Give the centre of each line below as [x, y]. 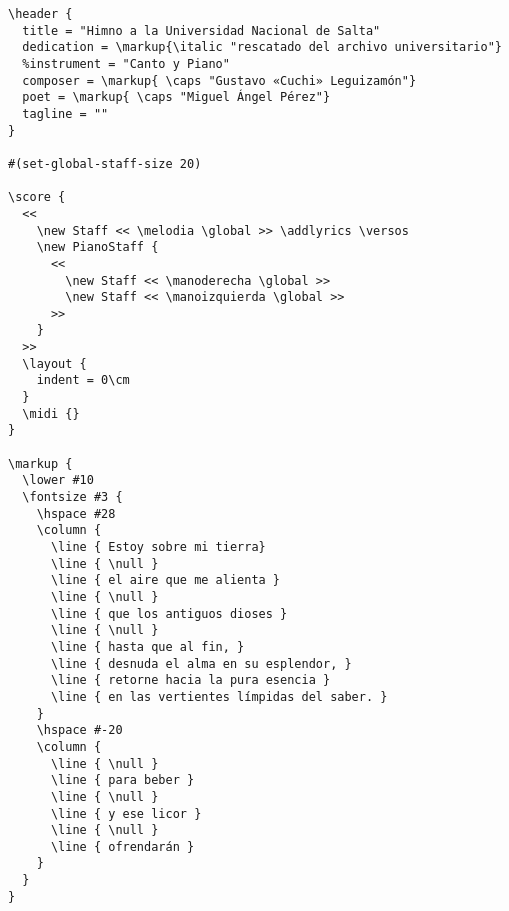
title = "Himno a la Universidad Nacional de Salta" [201, 30]
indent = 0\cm [83, 380]
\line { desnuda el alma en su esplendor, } [201, 663]
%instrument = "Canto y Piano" [126, 63]
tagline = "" [65, 113]
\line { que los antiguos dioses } [169, 613]
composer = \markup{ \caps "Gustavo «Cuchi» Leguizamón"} [219, 80]
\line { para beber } [122, 780]
